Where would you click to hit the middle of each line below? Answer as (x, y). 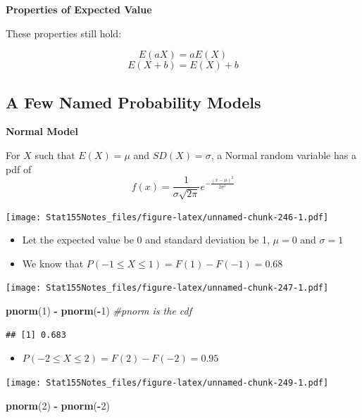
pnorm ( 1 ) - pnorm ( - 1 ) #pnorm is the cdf (99, 311)
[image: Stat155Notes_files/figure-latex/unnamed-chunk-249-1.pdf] (167, 382)
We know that (53, 263)
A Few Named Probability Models (133, 102)
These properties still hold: (64, 33)
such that (55, 154)
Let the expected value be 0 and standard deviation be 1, (146, 240)
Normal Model (42, 131)
